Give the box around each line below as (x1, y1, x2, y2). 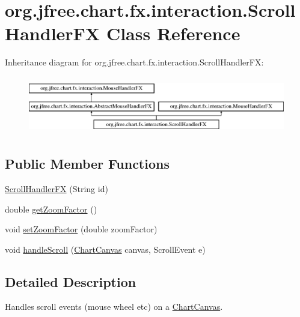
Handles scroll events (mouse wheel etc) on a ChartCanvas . (5, 300, 223, 313)
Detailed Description (5, 272, 136, 291)
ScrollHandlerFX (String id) (5, 182, 108, 195)
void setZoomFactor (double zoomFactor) (5, 223, 158, 235)
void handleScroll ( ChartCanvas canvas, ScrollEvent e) (5, 243, 206, 255)
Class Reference (106, 21, 240, 46)
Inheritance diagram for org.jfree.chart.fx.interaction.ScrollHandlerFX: (5, 56, 264, 68)
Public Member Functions (5, 154, 170, 173)
